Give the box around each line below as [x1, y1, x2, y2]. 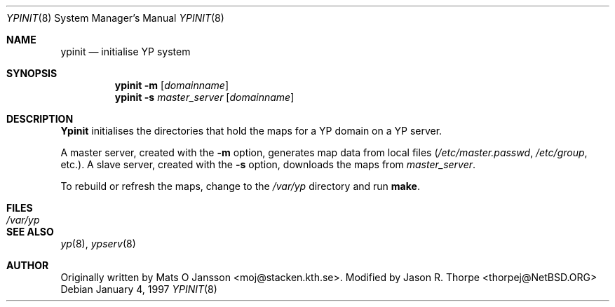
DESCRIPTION [6, 113, 74, 125]
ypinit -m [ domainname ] [114, 79, 229, 91]
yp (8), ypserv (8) [60, 238, 136, 250]
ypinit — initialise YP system [60, 46, 191, 57]
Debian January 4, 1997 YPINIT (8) [60, 283, 217, 295]
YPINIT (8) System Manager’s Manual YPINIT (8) [6, 12, 224, 24]
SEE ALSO [6, 226, 54, 238]
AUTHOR [6, 259, 49, 271]
